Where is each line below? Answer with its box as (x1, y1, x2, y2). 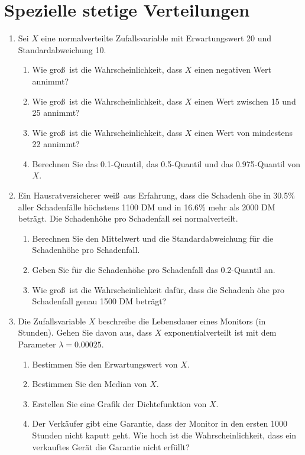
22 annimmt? (32, 138, 80, 150)
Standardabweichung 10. (18, 43, 106, 56)
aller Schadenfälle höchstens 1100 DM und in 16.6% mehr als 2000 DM (18, 200, 275, 213)
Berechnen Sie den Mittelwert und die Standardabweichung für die (32, 232, 274, 244)
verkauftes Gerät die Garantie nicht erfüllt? (32, 440, 190, 453)
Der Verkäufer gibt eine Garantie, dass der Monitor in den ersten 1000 (32, 417, 287, 430)
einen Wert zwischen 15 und (194, 95, 296, 107)
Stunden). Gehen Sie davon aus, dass (18, 326, 152, 339)
